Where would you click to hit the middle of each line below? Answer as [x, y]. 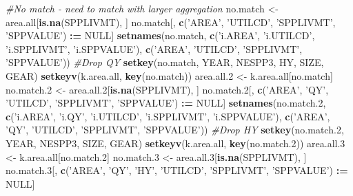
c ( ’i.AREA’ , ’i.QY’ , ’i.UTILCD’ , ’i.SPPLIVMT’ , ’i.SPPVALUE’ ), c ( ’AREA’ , [168, 116]
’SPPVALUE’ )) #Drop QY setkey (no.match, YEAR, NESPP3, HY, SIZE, [165, 62]
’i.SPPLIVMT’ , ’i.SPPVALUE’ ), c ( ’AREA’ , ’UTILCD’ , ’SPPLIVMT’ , [154, 48]
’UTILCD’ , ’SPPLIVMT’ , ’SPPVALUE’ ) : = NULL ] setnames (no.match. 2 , [166, 103]
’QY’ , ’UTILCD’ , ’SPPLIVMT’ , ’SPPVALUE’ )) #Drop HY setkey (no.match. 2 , [175, 130]
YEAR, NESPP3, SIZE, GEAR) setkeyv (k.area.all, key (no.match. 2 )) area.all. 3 [175, 143]
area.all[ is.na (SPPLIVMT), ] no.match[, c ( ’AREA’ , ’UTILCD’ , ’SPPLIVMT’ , [171, 22]
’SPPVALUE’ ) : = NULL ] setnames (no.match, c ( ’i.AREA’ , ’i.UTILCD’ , [160, 35]
